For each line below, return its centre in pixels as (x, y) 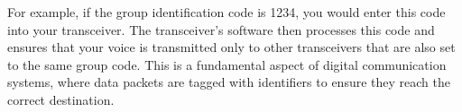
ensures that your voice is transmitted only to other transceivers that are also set (231, 47)
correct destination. (61, 99)
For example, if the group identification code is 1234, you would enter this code (226, 12)
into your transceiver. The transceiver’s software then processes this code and (221, 29)
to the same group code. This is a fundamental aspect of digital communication (227, 64)
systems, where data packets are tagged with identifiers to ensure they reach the (229, 82)
